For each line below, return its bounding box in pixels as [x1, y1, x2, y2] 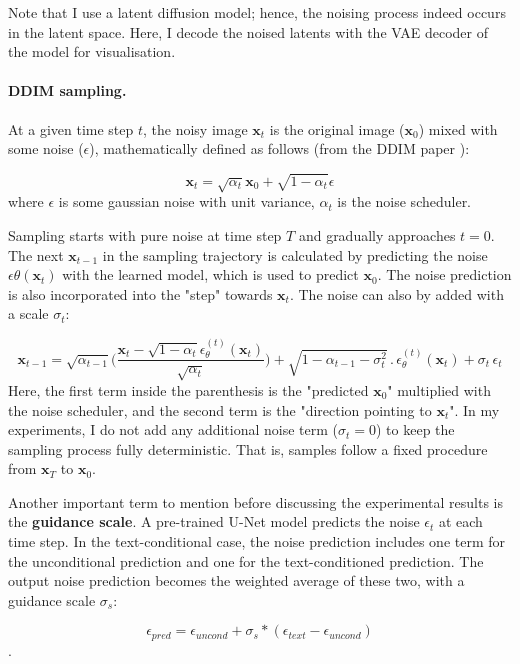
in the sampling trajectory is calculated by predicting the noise [102, 244, 488, 265]
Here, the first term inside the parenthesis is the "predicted [8, 379, 369, 400]
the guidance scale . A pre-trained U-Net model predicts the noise [8, 511, 420, 532]
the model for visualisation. [8, 41, 176, 62]
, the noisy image [143, 118, 248, 139]
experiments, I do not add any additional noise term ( [8, 419, 339, 440]
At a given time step [8, 118, 134, 139]
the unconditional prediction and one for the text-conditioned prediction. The [8, 550, 484, 571]
